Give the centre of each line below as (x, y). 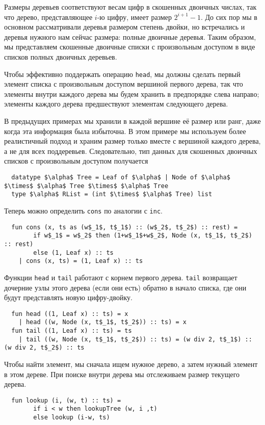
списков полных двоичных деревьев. (61, 56)
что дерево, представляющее (48, 17)
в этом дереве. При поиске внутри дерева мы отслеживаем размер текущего (122, 374)
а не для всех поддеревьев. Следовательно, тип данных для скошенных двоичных (131, 151)
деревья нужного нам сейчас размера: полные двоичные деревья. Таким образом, (130, 36)
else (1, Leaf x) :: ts (73, 253)
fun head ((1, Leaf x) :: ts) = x (70, 314)
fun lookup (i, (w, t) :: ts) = (66, 400)
